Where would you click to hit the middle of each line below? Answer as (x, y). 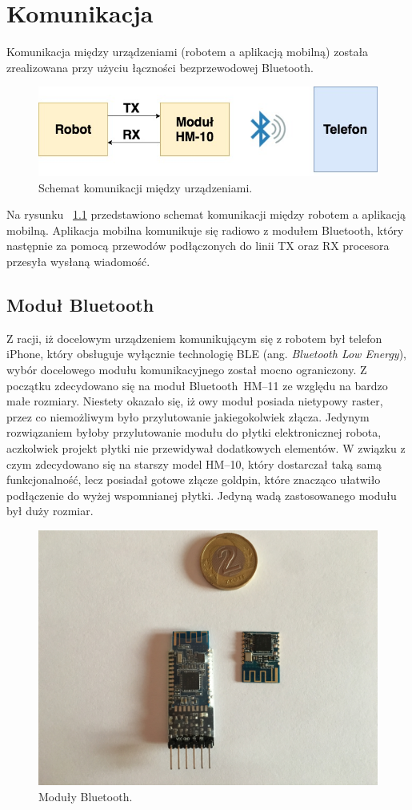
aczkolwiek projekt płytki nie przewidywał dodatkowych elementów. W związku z (206, 448)
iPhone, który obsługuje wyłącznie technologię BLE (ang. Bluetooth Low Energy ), (206, 354)
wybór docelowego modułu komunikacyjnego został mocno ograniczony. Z (187, 370)
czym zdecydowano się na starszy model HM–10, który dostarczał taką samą (194, 463)
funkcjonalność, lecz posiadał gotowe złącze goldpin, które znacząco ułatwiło (194, 480)
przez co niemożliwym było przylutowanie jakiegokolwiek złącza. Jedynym (188, 416)
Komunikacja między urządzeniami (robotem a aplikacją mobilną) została (188, 52)
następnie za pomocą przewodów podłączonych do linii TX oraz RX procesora (198, 246)
